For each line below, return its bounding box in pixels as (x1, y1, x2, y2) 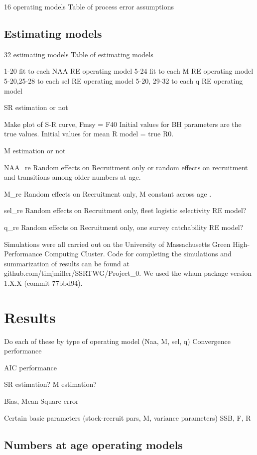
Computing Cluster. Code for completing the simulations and (44, 248, 232, 259)
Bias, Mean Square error (4, 395, 79, 406)
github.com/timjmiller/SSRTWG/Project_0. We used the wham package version (4, 268, 252, 278)
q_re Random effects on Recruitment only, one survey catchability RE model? (4, 222, 244, 232)
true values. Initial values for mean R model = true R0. (4, 128, 174, 139)
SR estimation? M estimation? (4, 379, 97, 389)
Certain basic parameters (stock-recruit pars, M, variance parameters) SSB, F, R (4, 412, 251, 423)
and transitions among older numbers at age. (4, 172, 141, 182)
